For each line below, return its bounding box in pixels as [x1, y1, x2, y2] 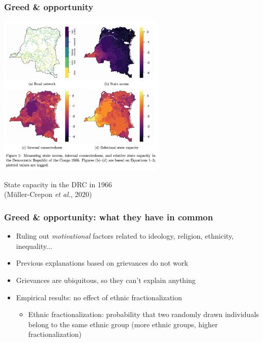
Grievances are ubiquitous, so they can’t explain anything [16, 274, 196, 285]
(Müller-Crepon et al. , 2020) [4, 189, 92, 199]
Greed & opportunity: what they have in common [4, 210, 213, 223]
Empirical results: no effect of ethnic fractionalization [16, 292, 182, 302]
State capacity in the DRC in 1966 [4, 179, 112, 189]
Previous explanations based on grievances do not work [16, 258, 188, 268]
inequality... [16, 240, 52, 251]
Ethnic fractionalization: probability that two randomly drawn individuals [28, 309, 259, 320]
